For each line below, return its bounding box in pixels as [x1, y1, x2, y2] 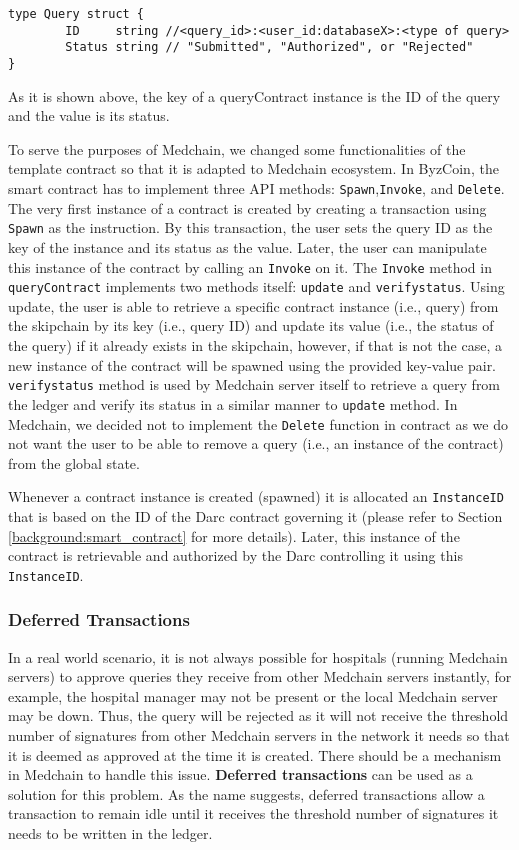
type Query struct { [8, 7, 145, 21]
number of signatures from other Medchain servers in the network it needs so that [8, 725, 510, 746]
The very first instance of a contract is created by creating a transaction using [8, 197, 487, 218]
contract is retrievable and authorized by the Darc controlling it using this [8, 545, 463, 566]
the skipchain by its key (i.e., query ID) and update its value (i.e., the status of [8, 315, 494, 336]
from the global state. [8, 452, 140, 473]
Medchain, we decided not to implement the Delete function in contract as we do [8, 413, 508, 434]
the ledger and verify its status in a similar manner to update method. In [8, 393, 458, 414]
